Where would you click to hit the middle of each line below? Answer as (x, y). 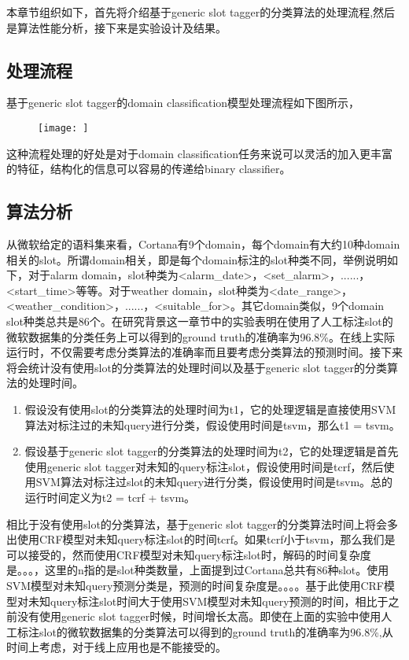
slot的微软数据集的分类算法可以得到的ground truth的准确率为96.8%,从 (216, 631)
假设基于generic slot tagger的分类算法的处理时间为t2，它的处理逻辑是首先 (212, 451)
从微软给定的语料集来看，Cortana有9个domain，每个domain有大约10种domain (203, 244)
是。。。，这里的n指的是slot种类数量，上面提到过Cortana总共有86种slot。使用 (198, 570)
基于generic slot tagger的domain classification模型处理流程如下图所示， (183, 103)
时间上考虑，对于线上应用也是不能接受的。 (116, 647)
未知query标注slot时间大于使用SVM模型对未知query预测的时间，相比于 (208, 601)
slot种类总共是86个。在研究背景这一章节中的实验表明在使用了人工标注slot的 (200, 321)
